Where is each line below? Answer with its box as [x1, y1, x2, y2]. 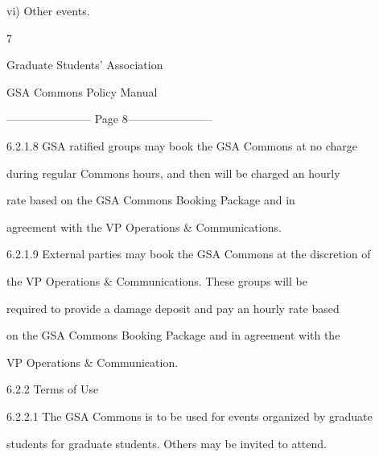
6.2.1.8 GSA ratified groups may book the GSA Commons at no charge [6, 137, 358, 154]
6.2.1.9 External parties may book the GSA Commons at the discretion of [6, 245, 371, 262]
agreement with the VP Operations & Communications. [6, 218, 282, 235]
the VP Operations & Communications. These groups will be [6, 272, 307, 289]
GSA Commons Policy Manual [6, 83, 158, 100]
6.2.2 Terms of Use [6, 381, 99, 397]
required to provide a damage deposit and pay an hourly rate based [6, 299, 340, 316]
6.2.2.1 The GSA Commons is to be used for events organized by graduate [6, 407, 373, 424]
